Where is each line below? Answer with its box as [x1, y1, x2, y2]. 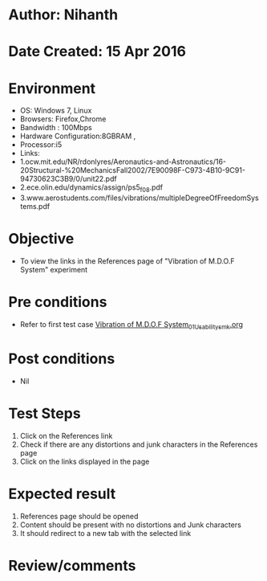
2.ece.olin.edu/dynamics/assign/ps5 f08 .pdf [19, 182, 163, 194]
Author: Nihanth [8, 6, 119, 24]
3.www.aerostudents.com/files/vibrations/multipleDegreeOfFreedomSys [19, 193, 259, 203]
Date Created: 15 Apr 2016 [8, 43, 187, 61]
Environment [8, 79, 96, 97]
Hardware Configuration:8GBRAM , [19, 131, 136, 141]
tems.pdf [19, 202, 51, 211]
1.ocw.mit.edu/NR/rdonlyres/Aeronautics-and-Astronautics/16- [19, 157, 227, 166]
